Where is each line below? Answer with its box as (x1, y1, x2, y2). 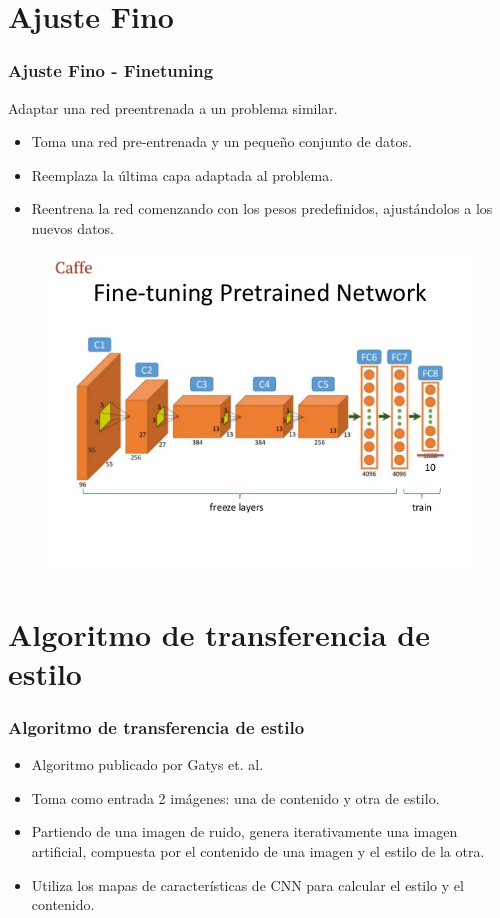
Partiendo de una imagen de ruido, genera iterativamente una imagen (31, 821, 458, 842)
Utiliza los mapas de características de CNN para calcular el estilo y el (31, 874, 464, 895)
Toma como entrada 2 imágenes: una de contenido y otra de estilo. (31, 787, 440, 808)
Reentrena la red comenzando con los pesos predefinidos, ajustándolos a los (31, 198, 493, 219)
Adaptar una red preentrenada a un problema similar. (8, 97, 338, 118)
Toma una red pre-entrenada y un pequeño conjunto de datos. (31, 131, 412, 152)
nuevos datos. (31, 217, 115, 238)
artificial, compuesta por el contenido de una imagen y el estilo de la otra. (31, 841, 485, 862)
